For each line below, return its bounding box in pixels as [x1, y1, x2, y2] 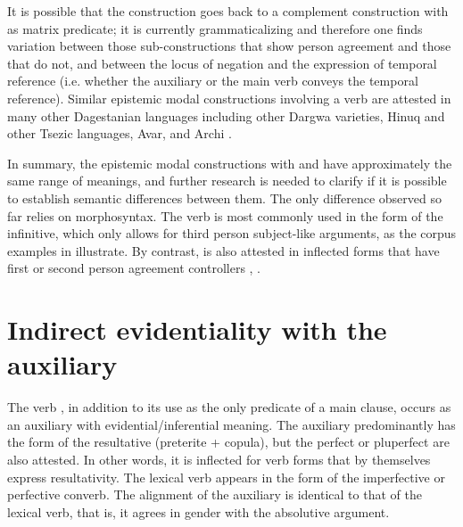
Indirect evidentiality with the [7, 311, 387, 348]
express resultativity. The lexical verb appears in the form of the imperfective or [7, 467, 445, 486]
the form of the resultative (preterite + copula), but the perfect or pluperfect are [7, 432, 450, 451]
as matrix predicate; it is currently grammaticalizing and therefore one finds [7, 19, 423, 37]
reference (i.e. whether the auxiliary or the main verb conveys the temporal [7, 71, 418, 90]
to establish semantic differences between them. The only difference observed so [7, 188, 442, 207]
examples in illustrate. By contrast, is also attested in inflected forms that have [7, 241, 440, 259]
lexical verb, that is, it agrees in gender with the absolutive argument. [7, 502, 390, 521]
